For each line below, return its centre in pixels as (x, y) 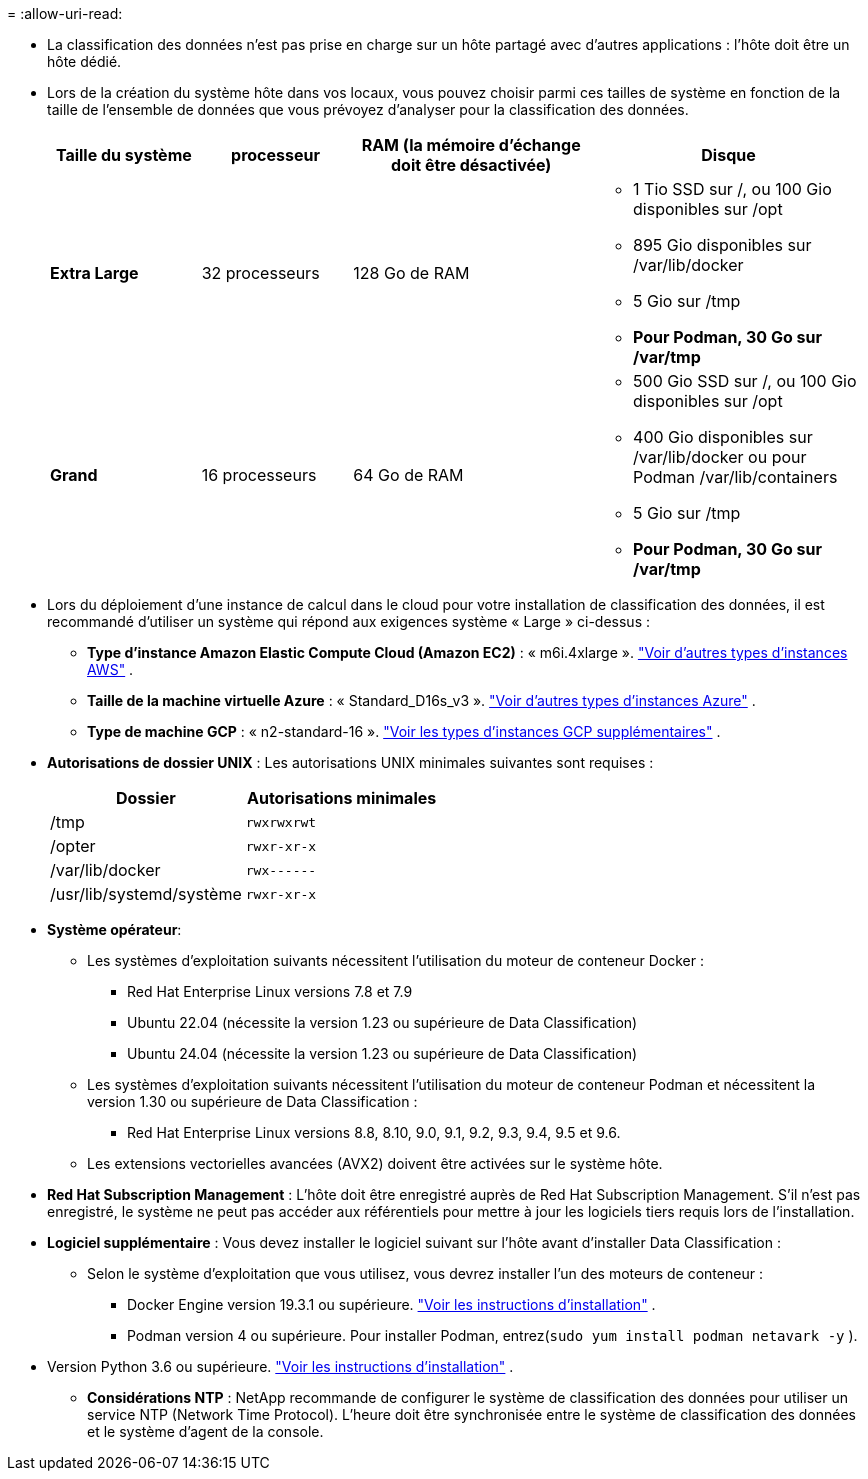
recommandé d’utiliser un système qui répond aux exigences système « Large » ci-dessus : (349, 621)
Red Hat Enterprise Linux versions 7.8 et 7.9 (270, 991)
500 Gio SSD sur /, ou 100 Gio (745, 381)
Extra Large (94, 273)
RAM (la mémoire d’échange (471, 145)
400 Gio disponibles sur (723, 437)
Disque (728, 155)
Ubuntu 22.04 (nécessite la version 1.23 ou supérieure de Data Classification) (382, 1022)
